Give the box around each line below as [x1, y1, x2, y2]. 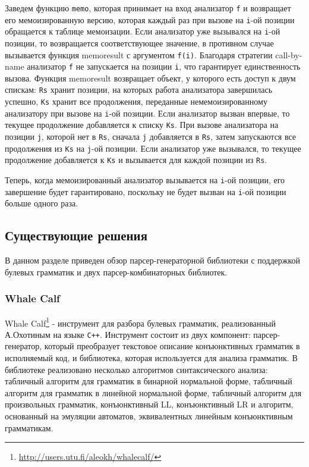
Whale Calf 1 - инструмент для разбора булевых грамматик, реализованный [5, 315, 276, 329]
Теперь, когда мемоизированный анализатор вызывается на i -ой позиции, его [5, 174, 285, 186]
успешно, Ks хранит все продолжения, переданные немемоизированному [5, 95, 267, 108]
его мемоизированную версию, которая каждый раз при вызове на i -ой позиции [5, 13, 295, 26]
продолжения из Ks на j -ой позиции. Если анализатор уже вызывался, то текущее [5, 142, 301, 154]
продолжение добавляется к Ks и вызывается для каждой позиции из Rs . [5, 153, 267, 166]
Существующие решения [5, 226, 148, 245]
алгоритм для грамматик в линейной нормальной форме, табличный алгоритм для [5, 386, 302, 399]
